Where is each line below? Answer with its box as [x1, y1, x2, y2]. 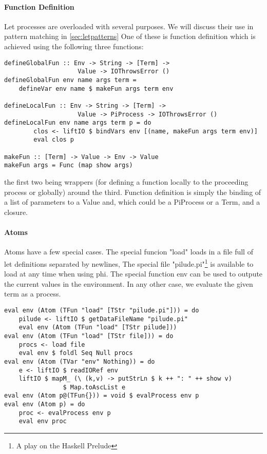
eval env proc [18, 418, 67, 425]
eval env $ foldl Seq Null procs [18, 349, 133, 357]
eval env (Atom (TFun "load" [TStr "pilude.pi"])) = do [4, 306, 199, 314]
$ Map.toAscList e [63, 383, 126, 391]
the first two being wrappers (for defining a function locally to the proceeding [4, 176, 249, 187]
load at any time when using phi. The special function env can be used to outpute [4, 268, 263, 279]
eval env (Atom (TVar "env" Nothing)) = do [4, 358, 155, 365]
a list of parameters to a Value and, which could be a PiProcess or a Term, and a [4, 196, 260, 207]
